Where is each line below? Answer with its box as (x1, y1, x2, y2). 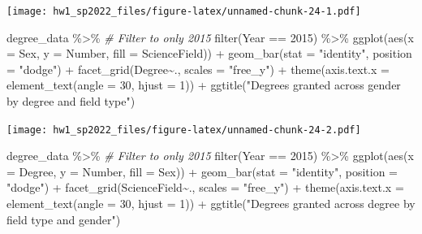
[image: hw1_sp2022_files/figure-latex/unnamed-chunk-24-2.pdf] (6, 123, 361, 136)
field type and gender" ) (6, 210, 121, 227)
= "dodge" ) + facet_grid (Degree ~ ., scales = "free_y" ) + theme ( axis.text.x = (6, 60, 390, 77)
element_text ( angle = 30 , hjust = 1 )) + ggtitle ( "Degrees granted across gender (6, 76, 401, 93)
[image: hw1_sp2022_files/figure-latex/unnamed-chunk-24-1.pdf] (6, 6, 361, 17)
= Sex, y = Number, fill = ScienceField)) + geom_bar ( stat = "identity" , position (6, 45, 412, 62)
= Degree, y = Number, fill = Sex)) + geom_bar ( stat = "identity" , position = (6, 162, 398, 180)
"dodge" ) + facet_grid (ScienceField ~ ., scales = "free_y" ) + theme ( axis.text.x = (6, 179, 404, 196)
